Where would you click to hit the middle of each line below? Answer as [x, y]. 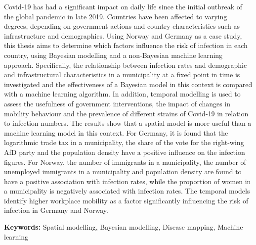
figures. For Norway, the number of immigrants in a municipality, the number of [125, 162]
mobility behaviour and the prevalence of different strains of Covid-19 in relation [126, 113]
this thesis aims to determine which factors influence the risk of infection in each [126, 45]
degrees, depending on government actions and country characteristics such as [122, 26]
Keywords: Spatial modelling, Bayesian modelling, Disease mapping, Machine [124, 227]
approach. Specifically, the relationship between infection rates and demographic [126, 65]
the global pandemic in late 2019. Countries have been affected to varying [116, 16]
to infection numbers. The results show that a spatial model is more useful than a [128, 123]
